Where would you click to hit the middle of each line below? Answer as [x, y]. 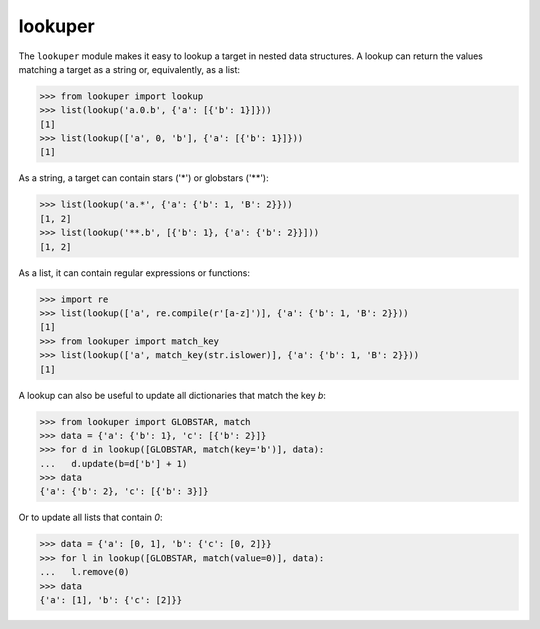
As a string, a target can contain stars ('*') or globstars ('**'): [143, 178]
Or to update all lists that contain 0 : [90, 517]
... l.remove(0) [84, 572]
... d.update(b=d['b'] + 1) [113, 463]
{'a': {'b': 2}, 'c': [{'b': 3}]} [124, 491]
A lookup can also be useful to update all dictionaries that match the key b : [172, 395]
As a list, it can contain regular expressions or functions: [134, 272]
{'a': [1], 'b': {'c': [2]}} [111, 600]
